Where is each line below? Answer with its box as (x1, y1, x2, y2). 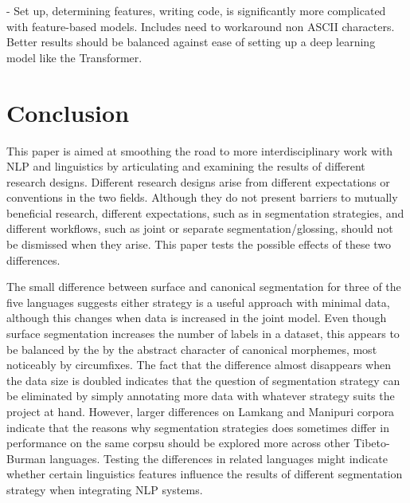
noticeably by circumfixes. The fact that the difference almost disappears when (6, 356, 392, 373)
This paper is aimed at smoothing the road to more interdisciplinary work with (6, 142, 393, 159)
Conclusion (6, 96, 130, 128)
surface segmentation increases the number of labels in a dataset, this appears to (6, 325, 400, 342)
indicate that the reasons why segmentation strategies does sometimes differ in (6, 419, 389, 435)
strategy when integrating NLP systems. (6, 481, 203, 497)
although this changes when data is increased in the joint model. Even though (6, 309, 387, 326)
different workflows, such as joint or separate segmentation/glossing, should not (6, 220, 393, 237)
